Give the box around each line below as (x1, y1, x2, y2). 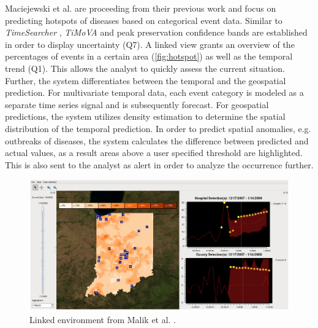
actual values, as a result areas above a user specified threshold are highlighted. (5, 146, 303, 159)
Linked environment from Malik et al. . (29, 313, 176, 326)
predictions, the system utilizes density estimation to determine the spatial (5, 110, 286, 123)
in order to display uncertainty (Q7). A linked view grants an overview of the (5, 37, 295, 50)
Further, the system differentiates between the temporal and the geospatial (5, 74, 286, 87)
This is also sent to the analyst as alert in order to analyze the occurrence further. (5, 158, 314, 171)
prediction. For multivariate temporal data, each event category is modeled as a (5, 86, 304, 99)
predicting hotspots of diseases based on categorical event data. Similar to (5, 14, 282, 26)
